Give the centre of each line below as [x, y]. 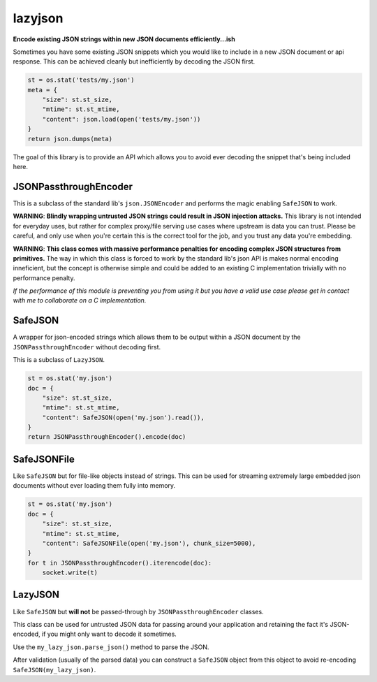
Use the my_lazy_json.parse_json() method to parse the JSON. [111, 647]
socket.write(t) [70, 573]
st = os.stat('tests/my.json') [81, 80]
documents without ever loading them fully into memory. [94, 486]
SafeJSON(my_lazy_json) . [54, 669]
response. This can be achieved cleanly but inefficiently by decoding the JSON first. [134, 61]
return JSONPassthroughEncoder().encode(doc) [107, 437]
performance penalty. [44, 278]
